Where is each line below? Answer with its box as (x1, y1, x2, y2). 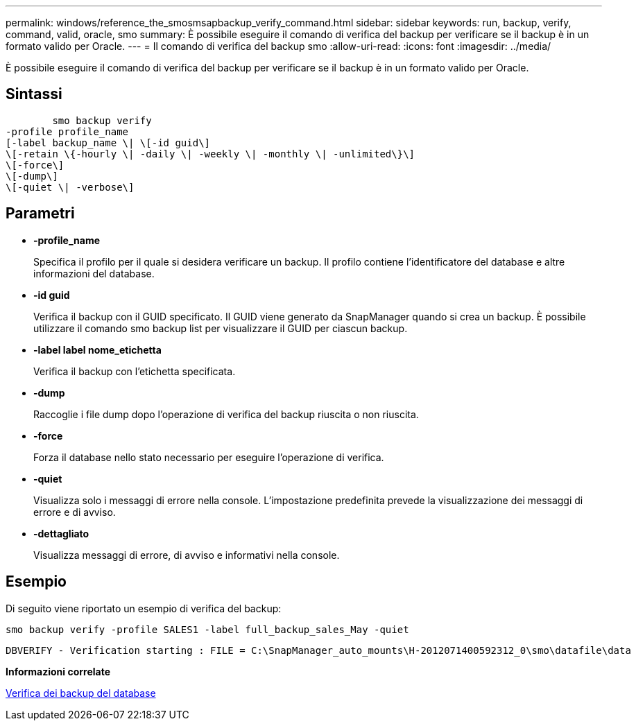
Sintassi (6, 85, 62, 103)
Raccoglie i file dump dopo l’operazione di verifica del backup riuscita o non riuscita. (33, 408, 419, 420)
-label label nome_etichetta (33, 343, 162, 356)
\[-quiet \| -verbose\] (6, 181, 135, 193)
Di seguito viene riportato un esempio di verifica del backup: (6, 602, 282, 614)
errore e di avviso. (33, 505, 116, 518)
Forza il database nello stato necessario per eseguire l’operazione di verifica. (33, 451, 384, 463)
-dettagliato (33, 527, 89, 539)
